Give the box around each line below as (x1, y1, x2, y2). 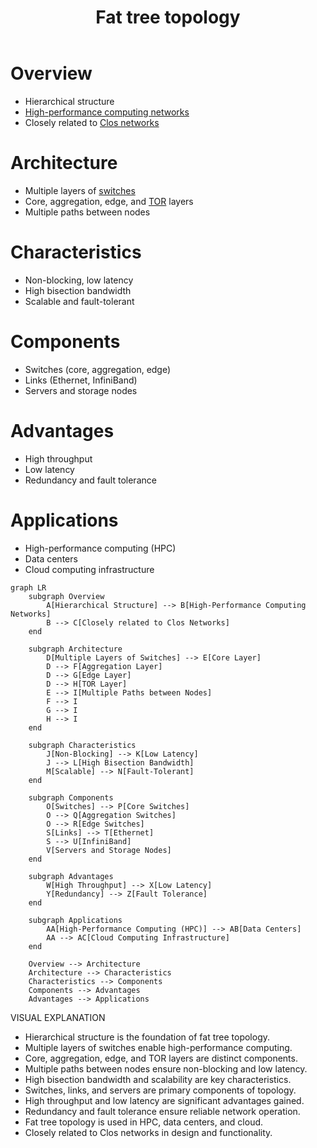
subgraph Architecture (28, 644, 123, 654)
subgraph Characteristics (28, 740, 137, 750)
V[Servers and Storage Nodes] (46, 845, 172, 855)
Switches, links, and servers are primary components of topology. (24, 1084, 297, 1096)
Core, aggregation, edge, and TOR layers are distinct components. (24, 1052, 298, 1064)
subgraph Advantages (28, 871, 114, 881)
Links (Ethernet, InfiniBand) (24, 374, 138, 386)
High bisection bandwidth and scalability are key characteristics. (24, 1073, 292, 1085)
